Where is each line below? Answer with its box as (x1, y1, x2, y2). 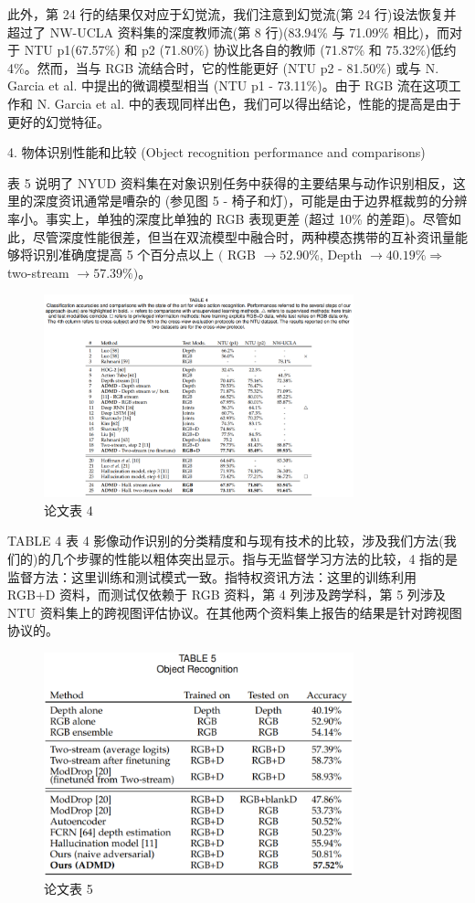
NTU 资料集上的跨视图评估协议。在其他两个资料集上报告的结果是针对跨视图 (7, 602, 462, 621)
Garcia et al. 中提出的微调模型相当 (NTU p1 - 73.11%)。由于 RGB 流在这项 (7, 76, 449, 95)
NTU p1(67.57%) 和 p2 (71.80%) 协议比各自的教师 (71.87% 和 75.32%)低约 (24, 40, 457, 59)
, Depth (319, 245, 363, 264)
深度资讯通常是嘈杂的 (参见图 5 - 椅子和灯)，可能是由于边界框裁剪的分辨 (32, 191, 468, 210)
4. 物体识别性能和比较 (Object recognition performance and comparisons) (7, 143, 426, 162)
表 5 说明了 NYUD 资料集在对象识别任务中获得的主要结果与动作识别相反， (7, 173, 453, 192)
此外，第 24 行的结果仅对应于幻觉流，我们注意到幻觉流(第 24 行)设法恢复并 (7, 5, 457, 23)
